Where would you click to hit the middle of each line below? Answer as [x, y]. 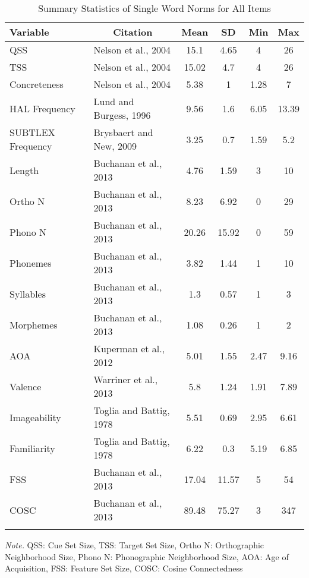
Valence [26, 386]
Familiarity [32, 448]
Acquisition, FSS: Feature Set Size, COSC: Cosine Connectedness [124, 568]
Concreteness [37, 84]
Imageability [35, 417]
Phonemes [31, 263]
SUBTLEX [32, 132]
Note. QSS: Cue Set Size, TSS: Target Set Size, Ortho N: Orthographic [135, 545]
